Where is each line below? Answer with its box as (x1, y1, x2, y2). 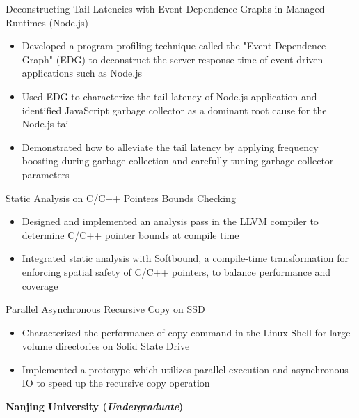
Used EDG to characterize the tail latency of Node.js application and (22, 88, 317, 103)
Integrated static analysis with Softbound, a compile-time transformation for (22, 251, 349, 265)
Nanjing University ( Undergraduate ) (6, 399, 184, 414)
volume (22, 339, 53, 353)
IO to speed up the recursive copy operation (22, 376, 210, 390)
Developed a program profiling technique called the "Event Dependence (22, 38, 326, 53)
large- (329, 325, 354, 339)
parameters (22, 167, 70, 181)
